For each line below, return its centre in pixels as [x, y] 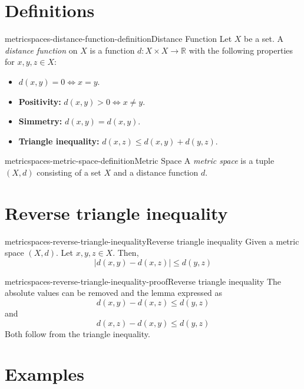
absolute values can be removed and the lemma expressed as [114, 293]
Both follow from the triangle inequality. [77, 333]
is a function [112, 50]
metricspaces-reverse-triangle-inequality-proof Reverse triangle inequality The [143, 281]
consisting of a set [69, 172]
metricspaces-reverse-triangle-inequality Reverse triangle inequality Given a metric [152, 241]
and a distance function [156, 172]
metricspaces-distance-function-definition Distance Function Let [118, 39]
